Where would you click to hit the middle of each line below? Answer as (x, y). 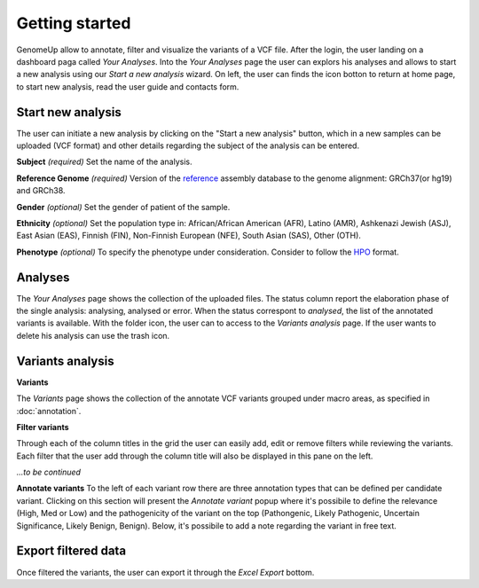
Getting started (74, 23)
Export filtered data (71, 551)
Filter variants (43, 427)
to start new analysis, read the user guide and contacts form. (128, 86)
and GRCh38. (41, 191)
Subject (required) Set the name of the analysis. (104, 162)
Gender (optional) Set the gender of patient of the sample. (123, 207)
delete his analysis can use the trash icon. (93, 335)
